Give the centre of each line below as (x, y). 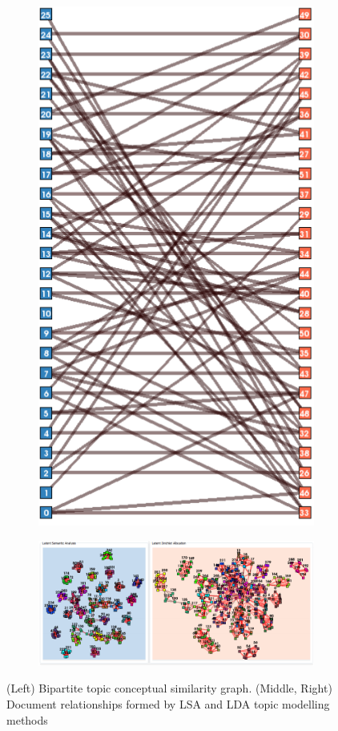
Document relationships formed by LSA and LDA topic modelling (168, 703)
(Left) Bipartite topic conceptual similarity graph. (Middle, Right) (169, 688)
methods (27, 719)
